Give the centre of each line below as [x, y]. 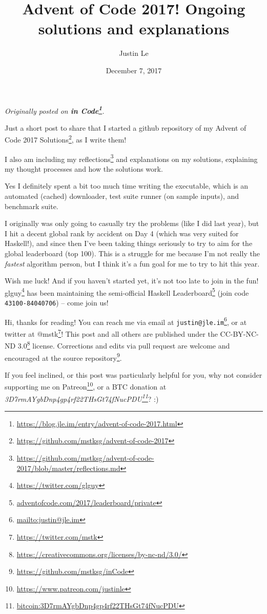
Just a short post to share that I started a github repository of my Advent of [126, 127]
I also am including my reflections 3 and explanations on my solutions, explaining [131, 158]
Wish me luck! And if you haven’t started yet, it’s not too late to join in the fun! [132, 281]
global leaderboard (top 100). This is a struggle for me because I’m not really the [132, 253]
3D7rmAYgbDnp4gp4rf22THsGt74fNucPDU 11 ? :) [82, 398]
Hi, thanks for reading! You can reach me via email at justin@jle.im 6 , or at [126, 321]
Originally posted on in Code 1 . [55, 110]
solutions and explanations [134, 28]
